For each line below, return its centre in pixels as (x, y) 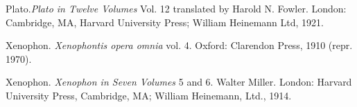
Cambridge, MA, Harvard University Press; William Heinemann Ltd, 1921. (165, 22)
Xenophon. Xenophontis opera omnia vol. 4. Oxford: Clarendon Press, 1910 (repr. (179, 45)
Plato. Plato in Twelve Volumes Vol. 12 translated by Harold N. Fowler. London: (176, 8)
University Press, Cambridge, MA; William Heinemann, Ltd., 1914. (149, 95)
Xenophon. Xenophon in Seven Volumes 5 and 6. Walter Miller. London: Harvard (179, 82)
